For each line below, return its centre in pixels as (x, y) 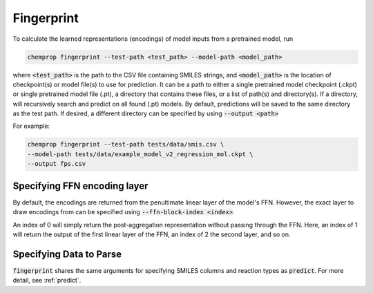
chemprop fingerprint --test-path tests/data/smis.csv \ (126, 144)
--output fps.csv (57, 164)
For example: (31, 126)
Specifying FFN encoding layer (80, 186)
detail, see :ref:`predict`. (47, 281)
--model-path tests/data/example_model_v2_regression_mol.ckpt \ (140, 154)
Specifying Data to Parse (67, 254)
